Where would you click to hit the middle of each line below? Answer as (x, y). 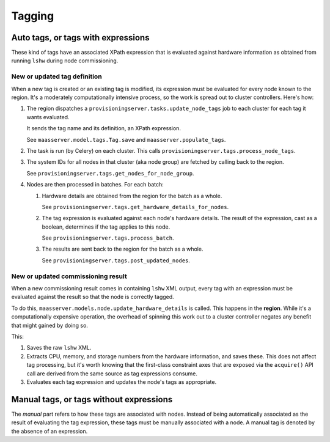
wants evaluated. (48, 117)
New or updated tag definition (57, 76)
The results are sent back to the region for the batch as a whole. (123, 249)
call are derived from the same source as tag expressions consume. (112, 374)
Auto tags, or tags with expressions (80, 38)
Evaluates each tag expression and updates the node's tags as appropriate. (122, 381)
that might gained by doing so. (50, 325)
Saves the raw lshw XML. (59, 348)
